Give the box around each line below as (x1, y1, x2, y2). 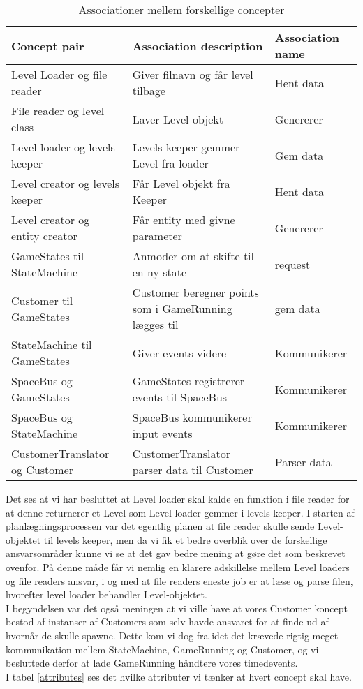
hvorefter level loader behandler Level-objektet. (6, 587, 207, 602)
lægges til (132, 316, 179, 332)
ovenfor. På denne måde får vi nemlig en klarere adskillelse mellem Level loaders (6, 559, 350, 574)
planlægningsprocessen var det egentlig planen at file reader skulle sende (6, 519, 315, 533)
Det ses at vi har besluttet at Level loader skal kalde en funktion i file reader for (6, 491, 350, 505)
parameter (132, 228, 182, 244)
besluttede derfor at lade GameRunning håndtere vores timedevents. (6, 655, 298, 670)
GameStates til (11, 248, 84, 264)
